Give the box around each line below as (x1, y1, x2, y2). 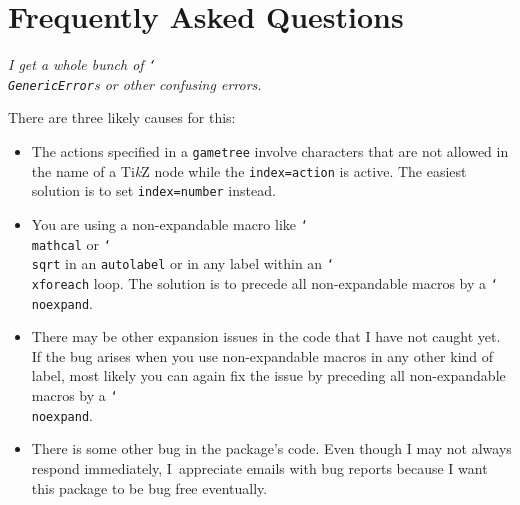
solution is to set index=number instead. (31, 180, 276, 201)
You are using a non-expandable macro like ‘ (31, 214, 308, 234)
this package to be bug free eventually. (31, 477, 268, 498)
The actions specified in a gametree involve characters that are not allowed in (31, 141, 509, 162)
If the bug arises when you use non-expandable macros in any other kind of (31, 345, 494, 366)
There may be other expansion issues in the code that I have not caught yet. (31, 326, 501, 347)
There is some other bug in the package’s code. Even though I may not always (31, 438, 512, 459)
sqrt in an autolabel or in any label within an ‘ (31, 253, 334, 274)
